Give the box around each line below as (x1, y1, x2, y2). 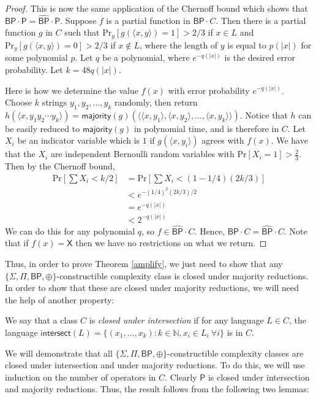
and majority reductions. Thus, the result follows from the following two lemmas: (5, 382, 309, 395)
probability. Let (5, 63, 63, 76)
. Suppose (60, 14, 97, 26)
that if (5, 236, 29, 249)
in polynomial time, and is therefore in (134, 122, 279, 134)
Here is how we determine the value (5, 83, 138, 96)
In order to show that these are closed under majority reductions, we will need (5, 281, 299, 294)
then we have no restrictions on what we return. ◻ (75, 236, 267, 249)
